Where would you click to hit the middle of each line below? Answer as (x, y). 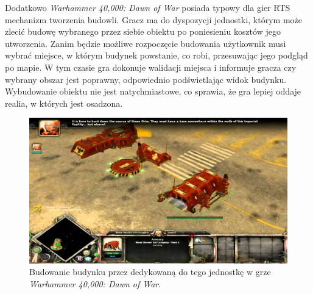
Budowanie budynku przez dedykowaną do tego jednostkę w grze (150, 272)
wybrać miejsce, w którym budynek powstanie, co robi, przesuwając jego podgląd (156, 55)
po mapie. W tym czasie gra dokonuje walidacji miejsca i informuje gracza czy (151, 67)
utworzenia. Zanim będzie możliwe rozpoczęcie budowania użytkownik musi (146, 43)
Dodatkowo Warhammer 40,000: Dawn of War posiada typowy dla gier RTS (148, 7)
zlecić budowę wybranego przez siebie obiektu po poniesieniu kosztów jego (143, 31)
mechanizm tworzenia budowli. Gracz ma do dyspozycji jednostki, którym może (154, 19)
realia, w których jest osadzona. (64, 103)
